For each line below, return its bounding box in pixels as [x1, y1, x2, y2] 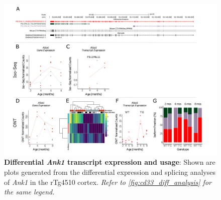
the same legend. [4, 186, 55, 197]
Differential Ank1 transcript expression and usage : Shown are [4, 157, 215, 167]
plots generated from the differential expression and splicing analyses [4, 166, 216, 177]
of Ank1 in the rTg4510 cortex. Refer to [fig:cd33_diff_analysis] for [4, 176, 211, 187]
